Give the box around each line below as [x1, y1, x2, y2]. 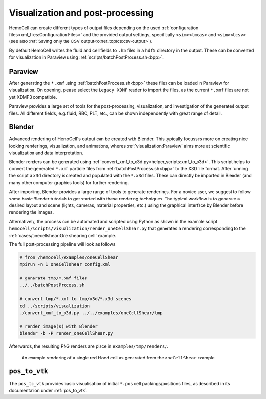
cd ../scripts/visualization [19, 303, 90, 309]
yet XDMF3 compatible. [9, 94, 57, 100]
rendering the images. [9, 209, 54, 215]
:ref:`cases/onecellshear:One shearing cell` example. [9, 232, 117, 238]
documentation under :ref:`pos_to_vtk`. [9, 387, 88, 393]
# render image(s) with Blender [19, 323, 98, 329]
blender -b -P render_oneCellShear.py [19, 331, 113, 336]
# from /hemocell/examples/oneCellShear [19, 254, 118, 260]
